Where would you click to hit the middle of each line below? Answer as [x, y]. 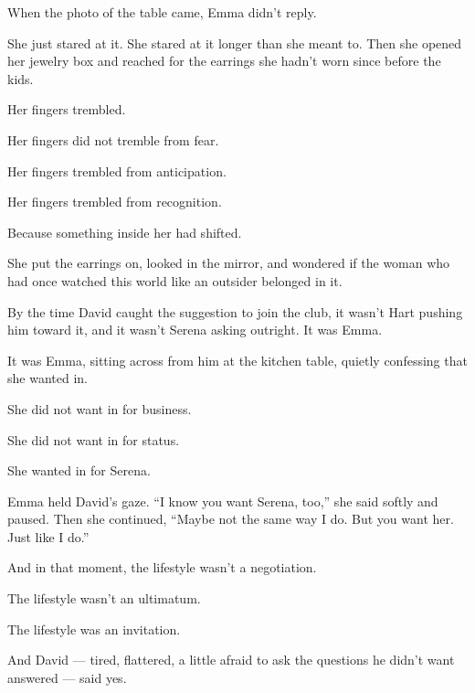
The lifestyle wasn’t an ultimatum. [104, 598]
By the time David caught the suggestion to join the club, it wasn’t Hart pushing [235, 311]
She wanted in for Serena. [79, 470]
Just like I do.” [48, 536]
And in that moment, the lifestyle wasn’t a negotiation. [162, 567]
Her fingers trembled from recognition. [115, 202]
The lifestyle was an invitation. [94, 629]
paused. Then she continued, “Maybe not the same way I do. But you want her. [231, 519]
